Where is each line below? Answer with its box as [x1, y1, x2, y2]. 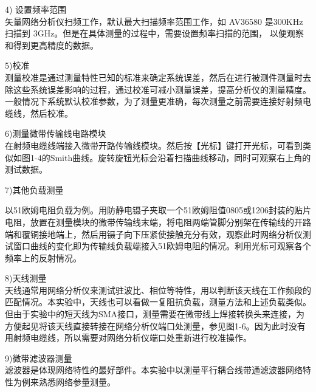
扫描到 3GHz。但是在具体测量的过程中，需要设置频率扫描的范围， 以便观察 [5, 27, 304, 40]
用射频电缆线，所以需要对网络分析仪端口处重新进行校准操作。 [5, 331, 252, 344]
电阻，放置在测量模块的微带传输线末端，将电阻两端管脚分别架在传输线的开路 [5, 215, 311, 228]
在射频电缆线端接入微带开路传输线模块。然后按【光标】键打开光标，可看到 [5, 139, 303, 151]
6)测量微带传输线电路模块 [5, 127, 106, 140]
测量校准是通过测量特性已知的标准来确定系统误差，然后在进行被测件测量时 [5, 70, 303, 83]
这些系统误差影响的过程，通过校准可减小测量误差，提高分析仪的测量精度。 [13, 83, 311, 95]
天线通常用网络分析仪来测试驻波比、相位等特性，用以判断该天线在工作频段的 [5, 283, 311, 296]
